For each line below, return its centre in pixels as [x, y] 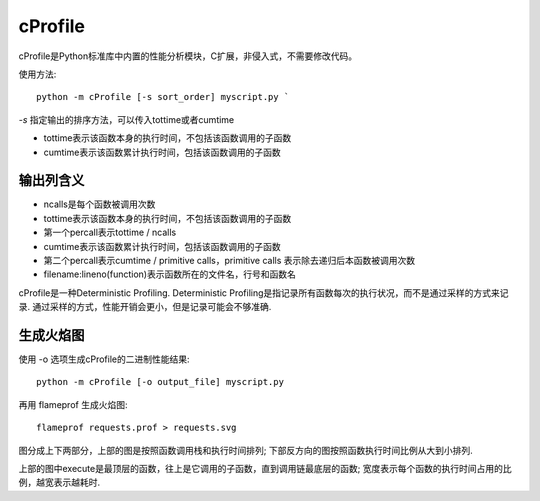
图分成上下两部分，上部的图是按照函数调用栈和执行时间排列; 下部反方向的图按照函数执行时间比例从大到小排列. [246, 450]
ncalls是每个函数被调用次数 [99, 204]
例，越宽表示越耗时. [59, 482]
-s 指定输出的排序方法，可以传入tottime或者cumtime [126, 119]
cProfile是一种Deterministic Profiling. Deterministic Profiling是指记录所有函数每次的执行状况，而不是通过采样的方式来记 [263, 292]
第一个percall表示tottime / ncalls [110, 232]
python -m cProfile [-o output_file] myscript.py [160, 382]
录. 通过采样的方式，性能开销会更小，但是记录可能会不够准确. [145, 307]
